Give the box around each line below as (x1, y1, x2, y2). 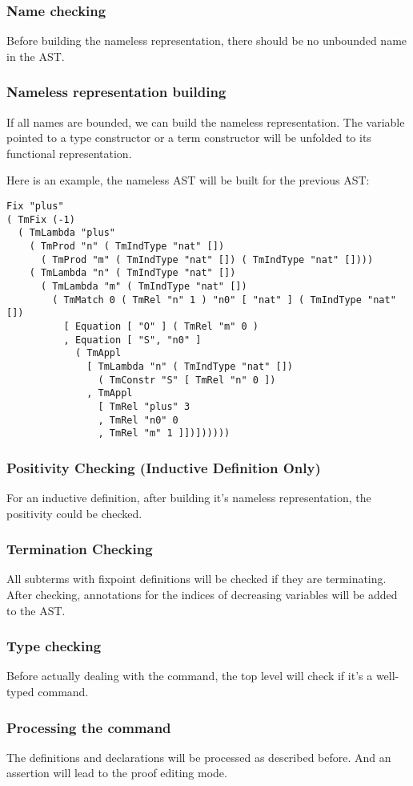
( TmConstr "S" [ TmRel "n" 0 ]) (98, 374, 276, 386)
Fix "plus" (6, 201, 64, 212)
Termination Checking (6, 539, 153, 559)
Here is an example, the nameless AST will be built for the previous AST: (6, 172, 370, 188)
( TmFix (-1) (6, 213, 75, 225)
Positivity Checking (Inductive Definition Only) (6, 457, 321, 477)
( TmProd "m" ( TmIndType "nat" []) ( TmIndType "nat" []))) (40, 253, 374, 265)
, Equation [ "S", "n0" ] (63, 334, 202, 346)
